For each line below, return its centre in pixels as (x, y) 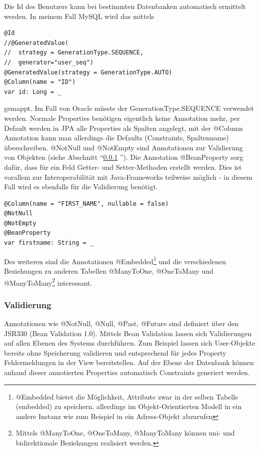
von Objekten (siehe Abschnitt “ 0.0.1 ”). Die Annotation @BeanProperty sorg (124, 157)
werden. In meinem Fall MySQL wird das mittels (79, 16)
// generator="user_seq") (49, 62)
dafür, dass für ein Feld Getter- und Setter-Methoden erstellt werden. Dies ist (123, 167)
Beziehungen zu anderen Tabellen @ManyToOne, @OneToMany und (109, 270)
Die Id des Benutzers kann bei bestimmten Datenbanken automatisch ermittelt (125, 6)
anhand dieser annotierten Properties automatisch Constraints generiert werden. (127, 372)
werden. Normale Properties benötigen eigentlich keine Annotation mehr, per (122, 118)
